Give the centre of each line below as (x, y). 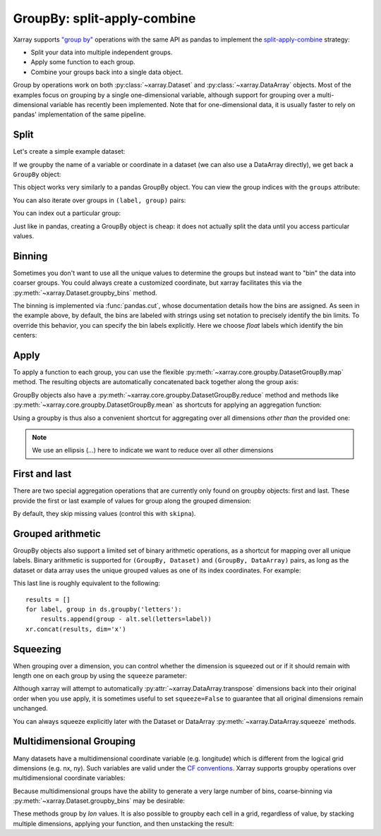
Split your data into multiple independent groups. (102, 52)
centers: (25, 336)
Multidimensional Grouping (74, 741)
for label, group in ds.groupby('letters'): (104, 609)
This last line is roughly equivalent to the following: (86, 583)
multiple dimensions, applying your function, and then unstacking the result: (123, 823)
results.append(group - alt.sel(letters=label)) (126, 619)
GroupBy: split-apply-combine (104, 18)
